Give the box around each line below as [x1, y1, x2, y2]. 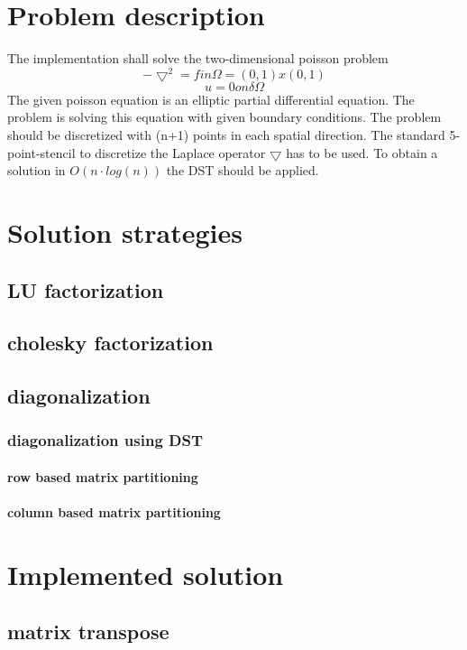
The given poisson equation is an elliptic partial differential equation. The [7, 89, 415, 108]
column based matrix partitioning [7, 503, 221, 522]
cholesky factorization [7, 329, 214, 357]
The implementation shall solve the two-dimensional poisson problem [7, 49, 389, 68]
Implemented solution [7, 555, 284, 592]
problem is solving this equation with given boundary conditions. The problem [7, 107, 442, 126]
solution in [7, 161, 66, 180]
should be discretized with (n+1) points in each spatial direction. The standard [7, 125, 445, 144]
